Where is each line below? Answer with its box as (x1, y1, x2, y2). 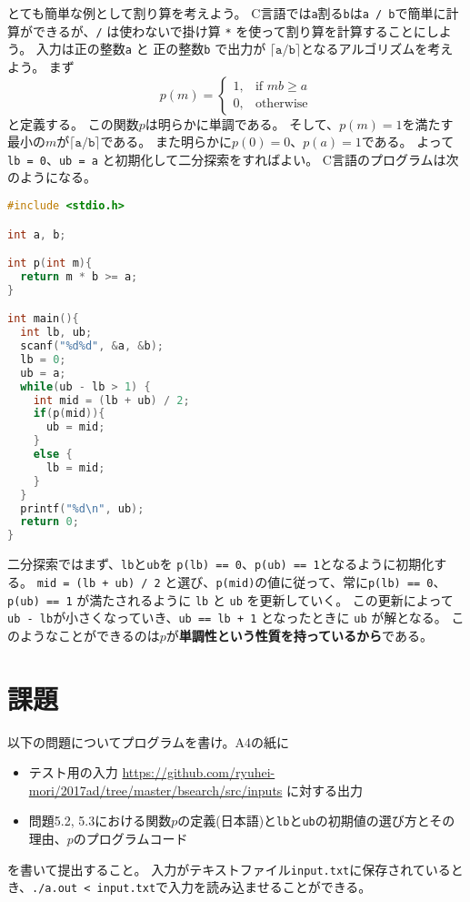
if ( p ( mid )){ (33, 407, 105, 421)
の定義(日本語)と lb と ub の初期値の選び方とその (177, 811, 455, 830)
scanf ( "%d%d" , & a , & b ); (20, 340, 164, 353)
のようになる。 (7, 167, 96, 187)
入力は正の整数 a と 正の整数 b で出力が (35, 39, 266, 58)
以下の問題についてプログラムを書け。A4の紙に (7, 732, 289, 751)
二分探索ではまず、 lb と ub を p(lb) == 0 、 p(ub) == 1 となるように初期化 (7, 554, 435, 573)
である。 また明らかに (100, 132, 232, 151)
